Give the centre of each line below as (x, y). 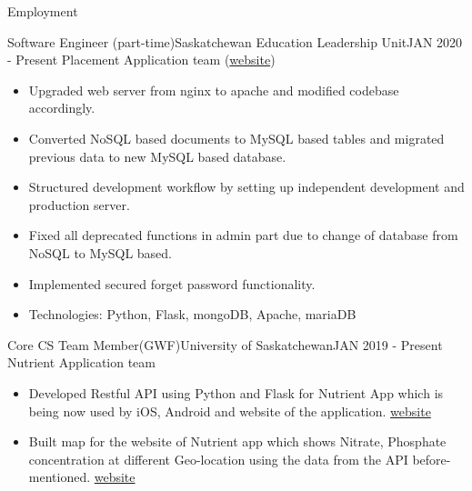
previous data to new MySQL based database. (157, 156)
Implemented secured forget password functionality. (172, 283)
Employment (43, 11)
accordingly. (62, 108)
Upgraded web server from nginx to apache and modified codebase (214, 90)
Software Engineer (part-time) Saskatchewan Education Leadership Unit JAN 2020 (235, 41)
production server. (79, 204)
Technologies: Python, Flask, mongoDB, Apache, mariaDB (192, 314)
